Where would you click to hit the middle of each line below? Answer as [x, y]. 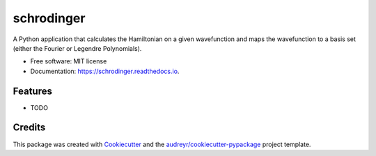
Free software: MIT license [69, 61]
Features [32, 91]
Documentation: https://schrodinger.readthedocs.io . [105, 71]
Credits [29, 128]
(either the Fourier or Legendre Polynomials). [77, 48]
